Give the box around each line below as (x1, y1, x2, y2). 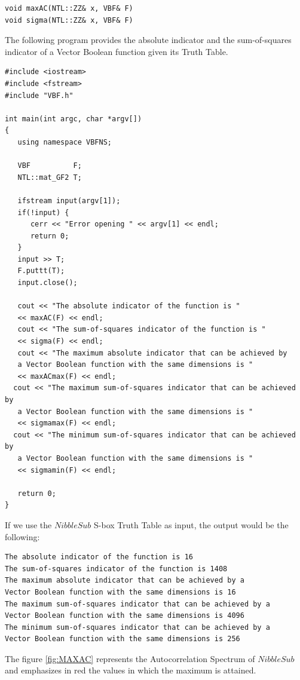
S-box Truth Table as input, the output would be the (94, 518, 289, 531)
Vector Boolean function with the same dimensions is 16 (5, 587, 236, 596)
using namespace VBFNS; (17, 137, 112, 146)
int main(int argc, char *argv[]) (5, 114, 142, 123)
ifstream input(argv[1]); (17, 196, 121, 205)
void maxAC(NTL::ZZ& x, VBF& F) (5, 4, 133, 13)
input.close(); (17, 278, 78, 287)
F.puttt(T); (17, 267, 65, 275)
